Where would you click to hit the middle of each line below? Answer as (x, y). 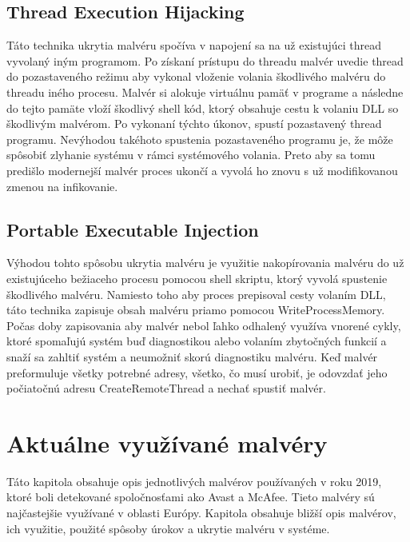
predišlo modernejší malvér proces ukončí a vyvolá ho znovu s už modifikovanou (202, 170)
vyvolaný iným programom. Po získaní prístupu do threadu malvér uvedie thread (205, 60)
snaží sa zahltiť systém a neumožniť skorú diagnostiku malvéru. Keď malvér (192, 356)
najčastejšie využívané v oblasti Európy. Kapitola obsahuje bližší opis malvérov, (201, 512)
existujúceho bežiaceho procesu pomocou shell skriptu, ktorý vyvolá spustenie (197, 278)
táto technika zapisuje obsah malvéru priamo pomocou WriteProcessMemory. (196, 310)
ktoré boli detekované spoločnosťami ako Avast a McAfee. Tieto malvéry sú (191, 497)
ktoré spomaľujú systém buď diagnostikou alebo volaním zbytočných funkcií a (197, 341)
